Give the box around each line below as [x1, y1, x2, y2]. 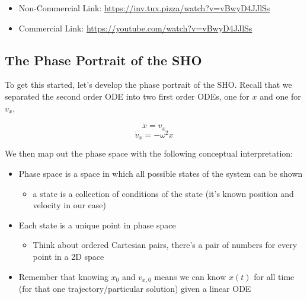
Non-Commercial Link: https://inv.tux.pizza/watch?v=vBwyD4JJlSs [18, 2, 270, 14]
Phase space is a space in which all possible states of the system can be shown [18, 167, 303, 179]
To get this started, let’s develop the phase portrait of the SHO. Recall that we [5, 78, 292, 91]
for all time [254, 270, 295, 282]
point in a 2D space [33, 250, 104, 262]
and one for [260, 90, 301, 102]
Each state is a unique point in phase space [18, 218, 176, 231]
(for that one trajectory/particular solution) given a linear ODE [18, 282, 251, 294]
